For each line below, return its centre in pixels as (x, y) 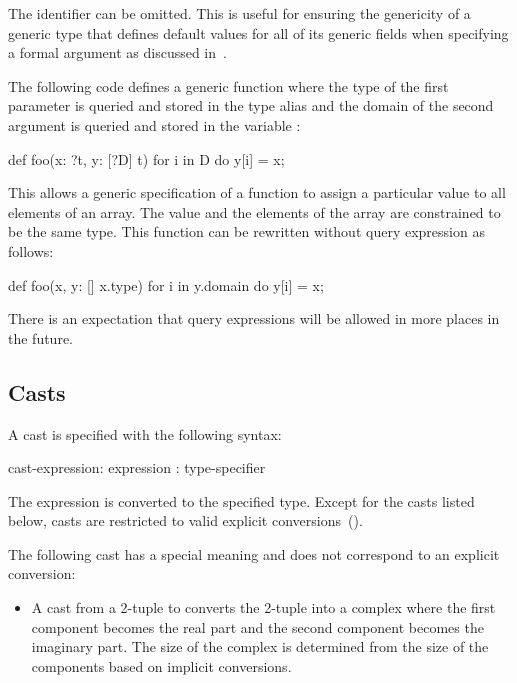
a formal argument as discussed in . (117, 52)
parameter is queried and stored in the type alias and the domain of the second (251, 105)
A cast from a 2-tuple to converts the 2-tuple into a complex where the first (263, 607)
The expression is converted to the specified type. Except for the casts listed (241, 500)
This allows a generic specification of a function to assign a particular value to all (257, 192)
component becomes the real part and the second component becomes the (257, 626)
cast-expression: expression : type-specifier (137, 467)
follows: (31, 250)
